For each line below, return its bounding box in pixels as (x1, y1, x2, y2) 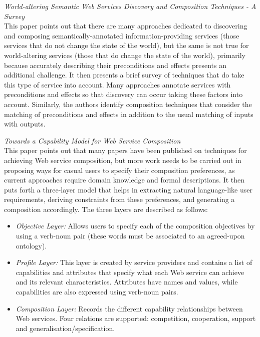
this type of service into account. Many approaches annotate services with (4, 79, 231, 89)
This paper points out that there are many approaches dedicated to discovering (4, 20, 247, 31)
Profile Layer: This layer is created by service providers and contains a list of (16, 257, 252, 267)
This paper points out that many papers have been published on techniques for (4, 145, 247, 155)
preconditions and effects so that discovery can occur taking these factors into (4, 89, 243, 99)
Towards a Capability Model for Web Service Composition (4, 135, 181, 145)
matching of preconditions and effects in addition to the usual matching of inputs (4, 108, 253, 119)
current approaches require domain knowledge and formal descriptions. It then (4, 174, 245, 185)
